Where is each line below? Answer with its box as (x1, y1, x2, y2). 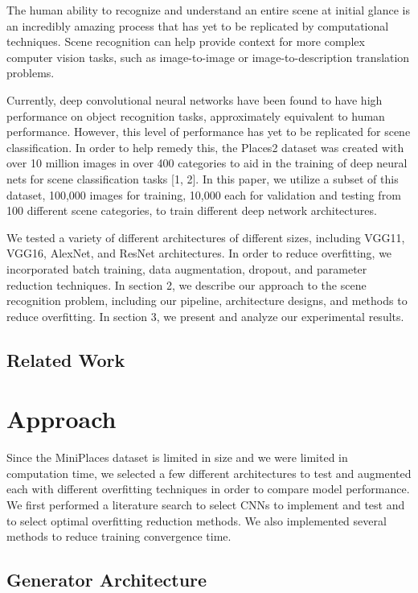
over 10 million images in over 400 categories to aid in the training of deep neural (6, 154, 408, 171)
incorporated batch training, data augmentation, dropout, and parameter (6, 260, 367, 277)
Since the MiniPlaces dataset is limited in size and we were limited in (6, 449, 348, 466)
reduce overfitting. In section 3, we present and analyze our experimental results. (6, 307, 404, 324)
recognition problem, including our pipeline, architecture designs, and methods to (6, 292, 408, 309)
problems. (6, 64, 55, 81)
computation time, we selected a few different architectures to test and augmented (6, 464, 412, 481)
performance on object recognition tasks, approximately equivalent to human (6, 107, 385, 124)
